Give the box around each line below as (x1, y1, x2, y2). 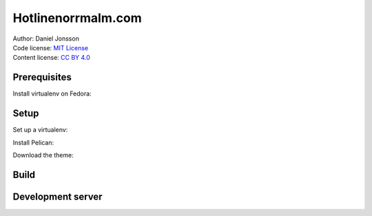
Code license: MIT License (12, 43, 89, 52)
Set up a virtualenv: (12, 126, 68, 134)
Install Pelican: (12, 138, 54, 147)
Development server (12, 191, 103, 202)
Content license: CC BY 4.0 (12, 54, 91, 62)
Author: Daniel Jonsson (12, 34, 79, 43)
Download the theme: (12, 151, 74, 159)
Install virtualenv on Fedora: (12, 89, 92, 98)
